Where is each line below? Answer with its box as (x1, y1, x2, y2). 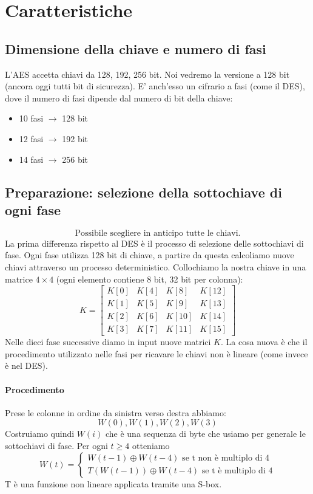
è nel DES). (5, 359, 48, 372)
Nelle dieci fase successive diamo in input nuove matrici (5, 335, 211, 348)
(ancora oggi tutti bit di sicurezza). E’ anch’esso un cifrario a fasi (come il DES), (5, 80, 305, 92)
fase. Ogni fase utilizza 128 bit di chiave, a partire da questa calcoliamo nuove (5, 249, 294, 261)
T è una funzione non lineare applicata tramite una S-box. (5, 477, 222, 490)
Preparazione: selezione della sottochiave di (5, 182, 282, 201)
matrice (5, 272, 33, 285)
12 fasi (19, 132, 44, 145)
